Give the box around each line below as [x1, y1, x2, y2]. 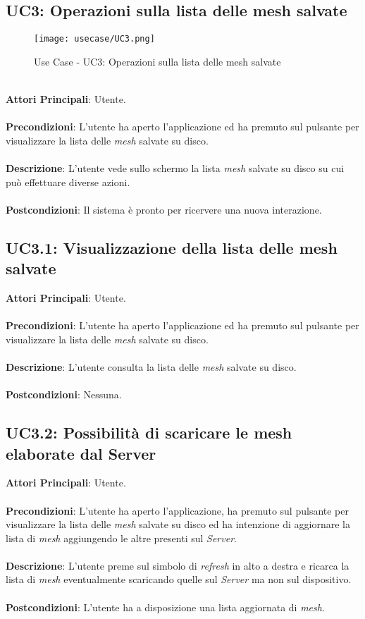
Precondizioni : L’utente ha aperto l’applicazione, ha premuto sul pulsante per [6, 503, 349, 517]
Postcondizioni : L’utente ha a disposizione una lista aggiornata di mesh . [6, 599, 325, 614]
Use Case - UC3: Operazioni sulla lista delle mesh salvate [34, 54, 281, 68]
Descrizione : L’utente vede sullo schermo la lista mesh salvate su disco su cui [6, 161, 345, 176]
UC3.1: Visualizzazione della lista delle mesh [6, 236, 338, 258]
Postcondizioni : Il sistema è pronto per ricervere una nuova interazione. [6, 202, 322, 216]
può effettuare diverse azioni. [6, 174, 130, 189]
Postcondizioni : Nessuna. [6, 387, 122, 402]
